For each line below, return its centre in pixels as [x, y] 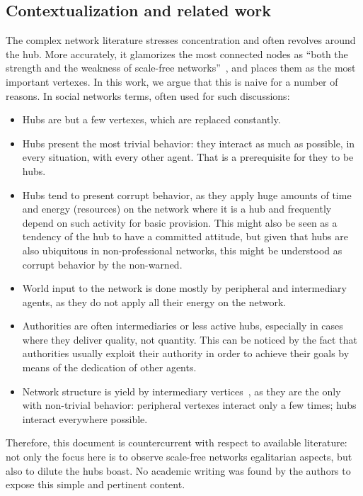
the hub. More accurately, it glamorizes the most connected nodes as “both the [177, 53]
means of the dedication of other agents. [109, 367]
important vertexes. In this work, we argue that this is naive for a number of [172, 81]
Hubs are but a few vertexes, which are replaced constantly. [151, 119]
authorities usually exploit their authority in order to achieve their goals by [186, 353]
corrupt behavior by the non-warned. [102, 264]
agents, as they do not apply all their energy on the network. [154, 301]
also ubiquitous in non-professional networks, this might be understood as [182, 250]
